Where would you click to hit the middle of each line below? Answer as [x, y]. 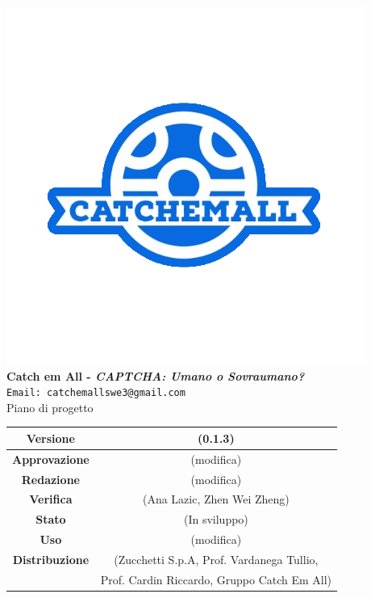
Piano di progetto [50, 407]
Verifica [51, 499]
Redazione [50, 479]
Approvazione [51, 459]
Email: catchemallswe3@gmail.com [96, 393]
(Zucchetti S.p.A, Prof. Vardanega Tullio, [216, 559]
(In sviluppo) [216, 519]
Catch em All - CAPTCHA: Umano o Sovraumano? [156, 375]
